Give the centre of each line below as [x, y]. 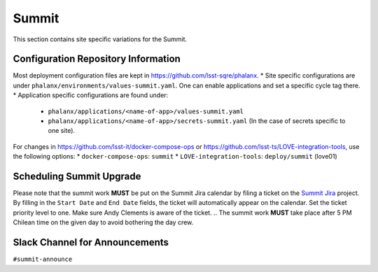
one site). [62, 131]
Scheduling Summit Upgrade [77, 176]
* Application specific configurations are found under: [91, 95]
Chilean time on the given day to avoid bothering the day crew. [103, 222]
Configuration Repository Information [97, 59]
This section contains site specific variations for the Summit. [100, 39]
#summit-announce [43, 259]
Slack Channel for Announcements [91, 242]
